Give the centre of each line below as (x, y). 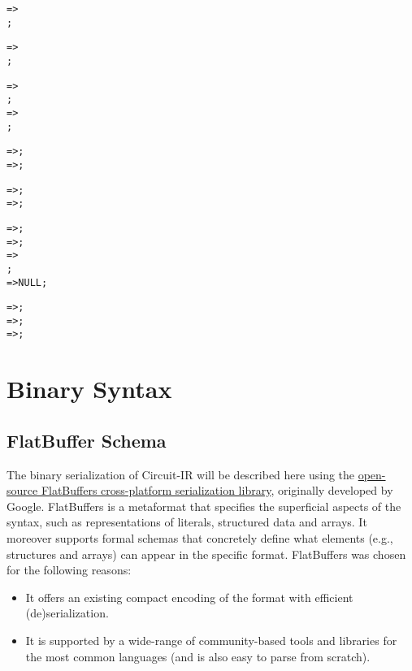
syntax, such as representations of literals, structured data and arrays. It (187, 522)
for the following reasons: (69, 570)
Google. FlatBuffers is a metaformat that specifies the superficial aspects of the (204, 506)
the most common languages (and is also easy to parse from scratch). (198, 656)
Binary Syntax (89, 389)
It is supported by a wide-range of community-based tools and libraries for (211, 641)
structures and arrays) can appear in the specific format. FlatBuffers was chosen (206, 554)
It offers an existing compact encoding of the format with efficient (189, 597)
